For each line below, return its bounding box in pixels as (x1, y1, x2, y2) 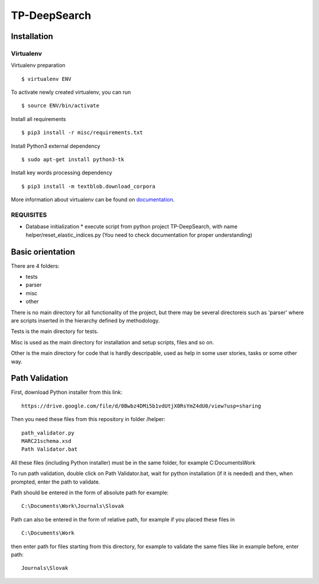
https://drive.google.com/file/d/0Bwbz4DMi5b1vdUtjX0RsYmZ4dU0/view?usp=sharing (21, 402, 262, 409)
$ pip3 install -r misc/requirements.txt (21, 129, 143, 136)
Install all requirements (11, 115, 66, 122)
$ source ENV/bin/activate (21, 102, 100, 109)
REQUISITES (11, 210, 47, 218)
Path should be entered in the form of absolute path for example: (11, 489, 169, 496)
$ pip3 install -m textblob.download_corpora (21, 183, 156, 190)
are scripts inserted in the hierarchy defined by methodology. (11, 317, 160, 324)
